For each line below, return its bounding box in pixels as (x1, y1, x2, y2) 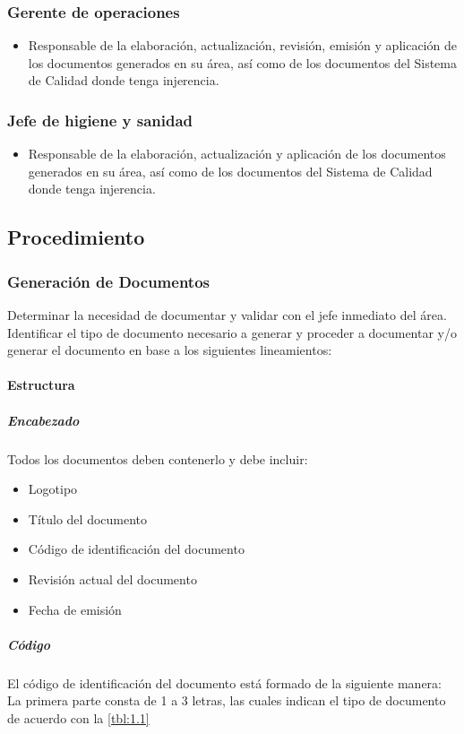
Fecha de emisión (28, 600, 122, 618)
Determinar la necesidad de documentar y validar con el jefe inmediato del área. (7, 306, 447, 324)
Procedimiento (7, 223, 145, 251)
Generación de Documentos (7, 270, 210, 292)
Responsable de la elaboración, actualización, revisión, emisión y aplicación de (28, 36, 457, 55)
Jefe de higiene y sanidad (7, 108, 193, 131)
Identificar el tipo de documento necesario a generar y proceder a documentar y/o (7, 323, 457, 341)
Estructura (7, 376, 75, 394)
